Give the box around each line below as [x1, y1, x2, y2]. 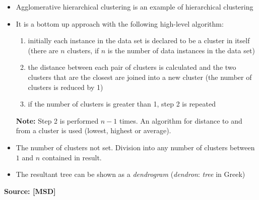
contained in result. [42, 152, 102, 162]
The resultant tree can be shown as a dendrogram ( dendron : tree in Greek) [16, 169, 245, 179]
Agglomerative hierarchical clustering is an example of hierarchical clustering [16, 2, 253, 12]
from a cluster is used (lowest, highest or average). [16, 125, 171, 136]
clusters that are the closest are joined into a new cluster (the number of [28, 71, 252, 82]
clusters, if [67, 45, 99, 55]
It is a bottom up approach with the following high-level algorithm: [16, 18, 224, 29]
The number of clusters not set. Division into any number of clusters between [16, 142, 255, 152]
